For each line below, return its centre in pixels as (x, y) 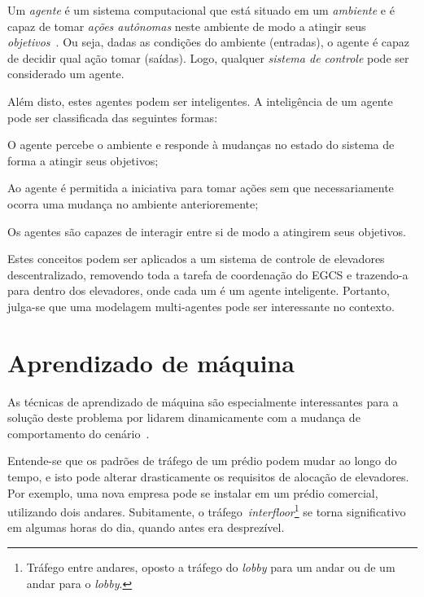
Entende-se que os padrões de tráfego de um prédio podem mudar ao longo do (202, 461)
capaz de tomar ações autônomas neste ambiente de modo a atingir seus (187, 26)
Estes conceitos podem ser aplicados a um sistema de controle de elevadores (196, 259)
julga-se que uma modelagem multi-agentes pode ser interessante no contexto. (201, 306)
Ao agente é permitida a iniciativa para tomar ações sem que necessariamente (201, 188)
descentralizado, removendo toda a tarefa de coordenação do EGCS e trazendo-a (208, 274)
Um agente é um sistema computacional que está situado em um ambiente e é (201, 10)
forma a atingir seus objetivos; (83, 160)
